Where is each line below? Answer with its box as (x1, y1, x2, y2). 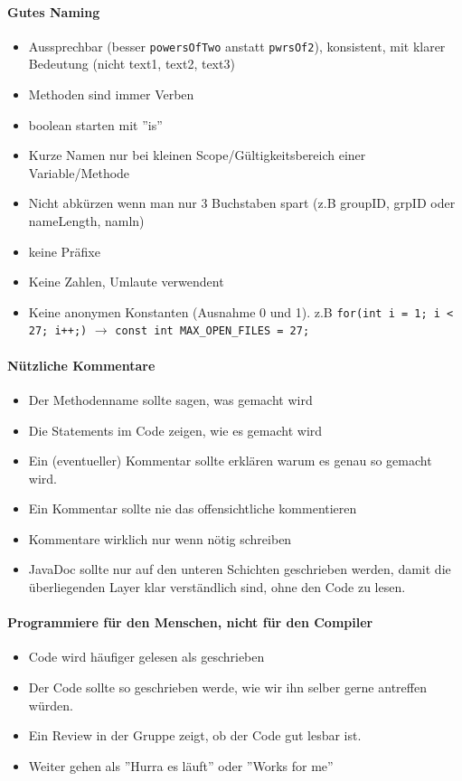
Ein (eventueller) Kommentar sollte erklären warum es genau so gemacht (28, 451, 432, 470)
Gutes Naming (7, 2, 100, 21)
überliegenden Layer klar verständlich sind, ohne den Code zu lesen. (28, 578, 406, 597)
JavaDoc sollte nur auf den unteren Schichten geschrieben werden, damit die (28, 560, 451, 579)
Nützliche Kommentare (7, 355, 156, 374)
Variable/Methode (28, 163, 130, 182)
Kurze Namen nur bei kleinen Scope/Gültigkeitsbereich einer (28, 146, 366, 165)
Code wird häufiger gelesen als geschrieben (28, 647, 265, 666)
